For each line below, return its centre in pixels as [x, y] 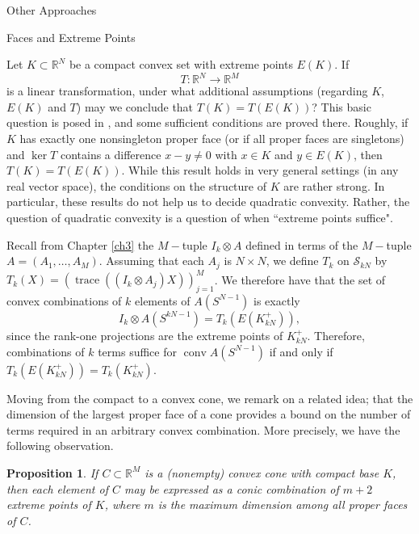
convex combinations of [64, 300]
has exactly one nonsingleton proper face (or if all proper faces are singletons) [212, 139]
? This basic [341, 106]
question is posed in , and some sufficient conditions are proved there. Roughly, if [207, 122]
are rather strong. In [334, 185]
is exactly [277, 300]
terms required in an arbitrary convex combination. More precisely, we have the [203, 429]
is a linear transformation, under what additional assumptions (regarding [187, 91]
